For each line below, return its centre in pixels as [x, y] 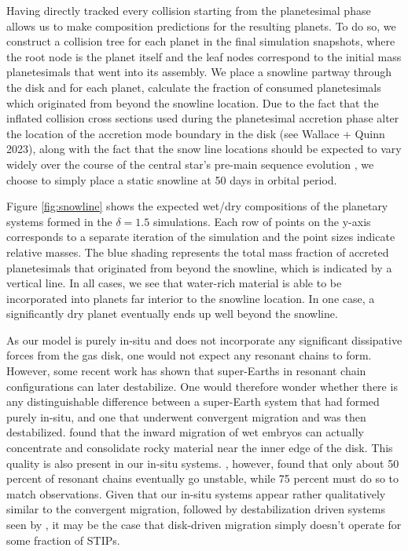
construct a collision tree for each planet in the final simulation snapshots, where [201, 41]
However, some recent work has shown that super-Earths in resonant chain [186, 371]
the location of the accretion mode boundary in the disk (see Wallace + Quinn [196, 133]
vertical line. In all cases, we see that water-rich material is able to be [174, 283]
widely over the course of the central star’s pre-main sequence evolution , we [190, 164]
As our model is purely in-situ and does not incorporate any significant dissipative [204, 339]
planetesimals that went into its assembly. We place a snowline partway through [199, 72]
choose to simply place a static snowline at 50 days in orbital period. [172, 179]
